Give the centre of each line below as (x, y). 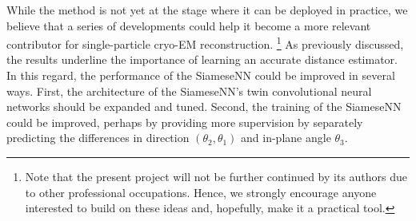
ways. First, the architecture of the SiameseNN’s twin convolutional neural (189, 91)
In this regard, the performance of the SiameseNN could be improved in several (201, 75)
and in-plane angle (286, 138)
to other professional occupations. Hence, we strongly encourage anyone (201, 192)
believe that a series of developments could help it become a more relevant (189, 25)
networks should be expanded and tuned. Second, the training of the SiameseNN (204, 107)
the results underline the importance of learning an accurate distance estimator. (202, 59)
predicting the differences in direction (98, 138)
